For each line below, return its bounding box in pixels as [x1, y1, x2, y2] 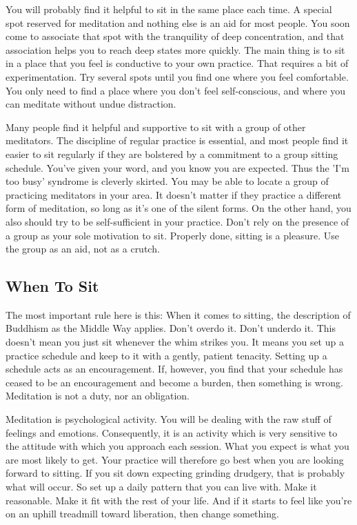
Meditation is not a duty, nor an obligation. [6, 388, 190, 403]
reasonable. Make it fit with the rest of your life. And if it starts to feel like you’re [6, 493, 352, 507]
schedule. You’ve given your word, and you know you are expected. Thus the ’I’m [6, 160, 349, 175]
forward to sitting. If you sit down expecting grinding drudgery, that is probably [6, 466, 345, 480]
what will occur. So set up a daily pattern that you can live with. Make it [6, 479, 317, 494]
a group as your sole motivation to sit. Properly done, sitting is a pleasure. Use [6, 228, 339, 242]
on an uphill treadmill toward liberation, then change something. [6, 506, 279, 521]
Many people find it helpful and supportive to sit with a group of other [6, 119, 306, 134]
